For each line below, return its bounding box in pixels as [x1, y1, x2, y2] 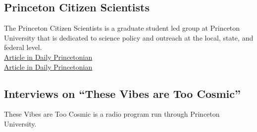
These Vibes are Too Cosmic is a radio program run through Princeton [4, 109, 220, 119]
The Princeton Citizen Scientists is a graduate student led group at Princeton [4, 23, 240, 33]
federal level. [4, 42, 42, 52]
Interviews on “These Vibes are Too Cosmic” [4, 86, 241, 101]
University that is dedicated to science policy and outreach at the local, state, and [4, 32, 254, 43]
